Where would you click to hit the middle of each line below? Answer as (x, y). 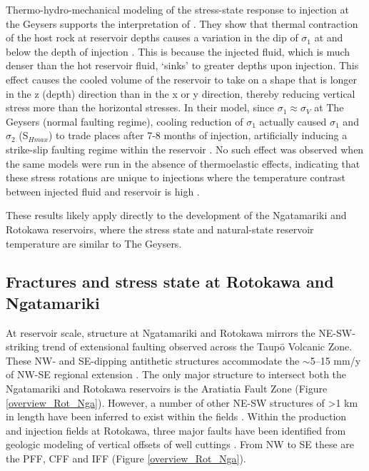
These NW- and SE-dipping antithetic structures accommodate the (153, 360)
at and (329, 37)
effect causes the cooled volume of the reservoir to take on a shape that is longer (182, 79)
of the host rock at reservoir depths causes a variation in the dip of (152, 37)
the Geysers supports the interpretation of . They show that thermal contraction (182, 23)
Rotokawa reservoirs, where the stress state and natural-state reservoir (160, 229)
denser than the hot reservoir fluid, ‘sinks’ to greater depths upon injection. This (182, 65)
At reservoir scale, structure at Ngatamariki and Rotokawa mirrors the (161, 332)
